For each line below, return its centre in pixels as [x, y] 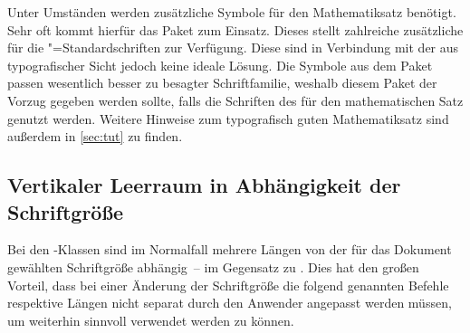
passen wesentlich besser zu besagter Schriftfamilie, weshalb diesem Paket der [222, 83]
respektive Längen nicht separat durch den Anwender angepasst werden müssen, [230, 303]
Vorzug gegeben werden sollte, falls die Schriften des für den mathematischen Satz [235, 100]
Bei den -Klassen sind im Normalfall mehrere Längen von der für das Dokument [230, 249]
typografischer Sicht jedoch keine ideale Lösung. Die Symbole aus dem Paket [220, 65]
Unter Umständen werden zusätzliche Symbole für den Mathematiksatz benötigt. [232, 12]
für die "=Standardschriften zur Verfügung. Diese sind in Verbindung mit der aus [233, 48]
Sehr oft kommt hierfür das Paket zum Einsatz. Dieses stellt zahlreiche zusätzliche [235, 29]
